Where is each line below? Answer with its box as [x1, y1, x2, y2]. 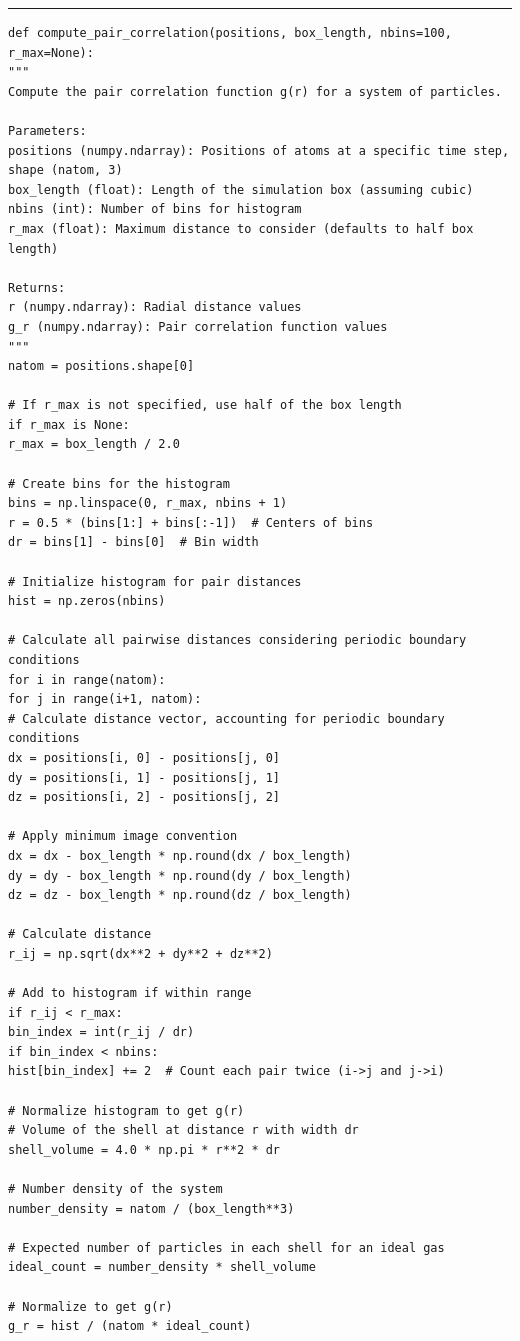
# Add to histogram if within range [8, 986, 252, 1001]
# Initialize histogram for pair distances [8, 574, 302, 589]
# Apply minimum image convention [8, 829, 238, 844]
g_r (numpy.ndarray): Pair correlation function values [8, 319, 388, 334]
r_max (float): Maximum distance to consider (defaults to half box [8, 221, 474, 236]
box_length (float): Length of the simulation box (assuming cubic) [8, 182, 474, 197]
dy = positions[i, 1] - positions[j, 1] [8, 770, 281, 785]
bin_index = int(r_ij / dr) [8, 1025, 195, 1040]
